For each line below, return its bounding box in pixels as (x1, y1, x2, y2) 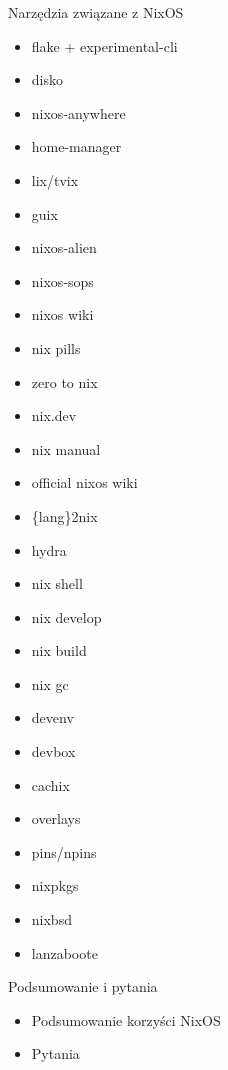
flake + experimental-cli (31, 35, 178, 56)
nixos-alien (31, 237, 97, 258)
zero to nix (31, 371, 98, 392)
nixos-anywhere (31, 102, 126, 123)
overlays (31, 808, 81, 829)
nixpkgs (31, 875, 79, 896)
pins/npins (31, 841, 97, 862)
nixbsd (31, 909, 72, 930)
